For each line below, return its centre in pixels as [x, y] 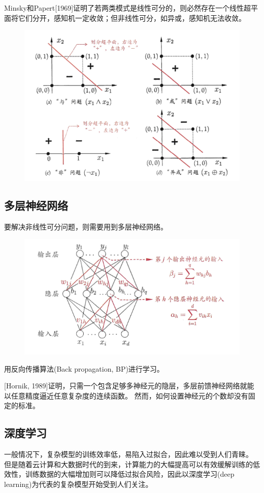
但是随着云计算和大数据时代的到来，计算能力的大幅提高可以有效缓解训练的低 [132, 464]
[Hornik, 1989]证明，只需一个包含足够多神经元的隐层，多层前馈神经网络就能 [129, 386]
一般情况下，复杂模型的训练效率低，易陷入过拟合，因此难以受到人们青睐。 [128, 454]
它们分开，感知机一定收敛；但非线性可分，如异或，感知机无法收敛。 [132, 18]
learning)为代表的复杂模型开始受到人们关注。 [78, 484]
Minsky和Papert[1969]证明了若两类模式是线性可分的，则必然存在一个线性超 [128, 8]
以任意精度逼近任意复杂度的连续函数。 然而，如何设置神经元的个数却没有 [126, 395]
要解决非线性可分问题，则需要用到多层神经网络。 [86, 227]
